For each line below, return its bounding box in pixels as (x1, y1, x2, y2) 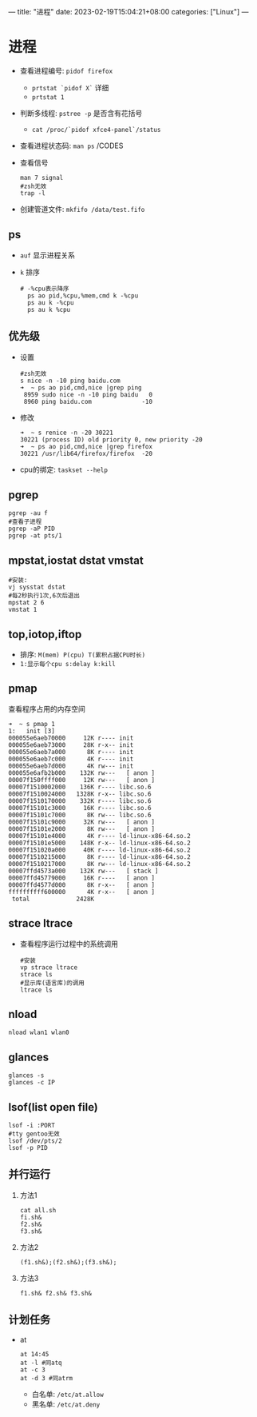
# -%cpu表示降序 (19, 285, 69, 293)
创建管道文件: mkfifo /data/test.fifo (19, 204, 145, 214)
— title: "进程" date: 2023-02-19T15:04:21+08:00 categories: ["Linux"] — (8, 7, 249, 16)
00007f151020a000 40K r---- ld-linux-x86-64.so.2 (8, 846, 192, 854)
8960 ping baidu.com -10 (23, 397, 153, 405)
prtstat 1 (31, 93, 65, 102)
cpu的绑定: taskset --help (19, 465, 108, 474)
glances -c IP (8, 1079, 56, 1087)
